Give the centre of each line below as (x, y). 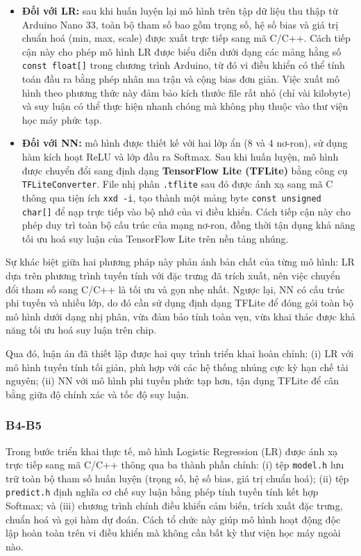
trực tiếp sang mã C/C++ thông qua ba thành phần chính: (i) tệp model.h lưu (175, 465)
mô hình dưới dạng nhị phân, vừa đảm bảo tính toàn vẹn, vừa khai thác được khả (180, 316)
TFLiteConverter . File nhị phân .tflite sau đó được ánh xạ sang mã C (177, 184)
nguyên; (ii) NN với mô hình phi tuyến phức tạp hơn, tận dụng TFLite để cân (172, 381)
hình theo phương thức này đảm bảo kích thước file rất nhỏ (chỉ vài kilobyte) (186, 92)
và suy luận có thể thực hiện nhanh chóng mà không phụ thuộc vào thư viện (185, 106)
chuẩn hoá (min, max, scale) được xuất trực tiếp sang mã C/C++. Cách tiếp (186, 38)
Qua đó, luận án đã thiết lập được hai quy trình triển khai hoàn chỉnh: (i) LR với (180, 353)
